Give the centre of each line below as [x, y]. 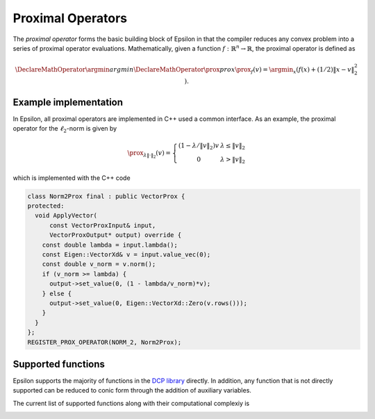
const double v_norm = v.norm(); [99, 264]
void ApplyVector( [66, 216]
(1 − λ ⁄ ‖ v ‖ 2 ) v [199, 147]
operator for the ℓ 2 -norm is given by [65, 130]
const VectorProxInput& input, [103, 225]
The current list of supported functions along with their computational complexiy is [131, 403]
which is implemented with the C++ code [72, 178]
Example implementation [68, 102]
